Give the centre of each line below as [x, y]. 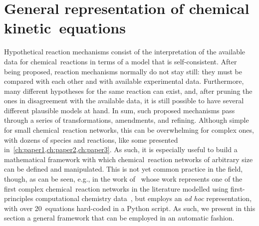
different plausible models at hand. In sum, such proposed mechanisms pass [120, 110]
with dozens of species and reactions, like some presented [91, 139]
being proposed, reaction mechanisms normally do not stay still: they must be [123, 71]
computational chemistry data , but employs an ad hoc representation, [144, 198]
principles [19, 198]
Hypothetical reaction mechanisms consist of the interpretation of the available [125, 52]
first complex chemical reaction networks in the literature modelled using [116, 188]
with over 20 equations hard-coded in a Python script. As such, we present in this [130, 208]
